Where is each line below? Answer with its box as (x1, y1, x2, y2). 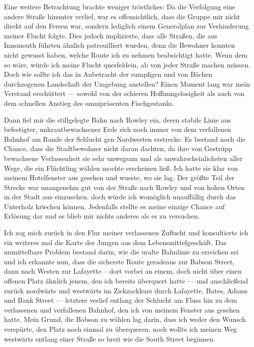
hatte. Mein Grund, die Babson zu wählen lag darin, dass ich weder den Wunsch (4, 314, 246, 324)
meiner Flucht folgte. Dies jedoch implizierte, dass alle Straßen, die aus (4, 30, 218, 40)
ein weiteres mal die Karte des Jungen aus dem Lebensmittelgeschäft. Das (4, 237, 227, 247)
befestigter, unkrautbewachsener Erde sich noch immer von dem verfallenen (4, 124, 231, 134)
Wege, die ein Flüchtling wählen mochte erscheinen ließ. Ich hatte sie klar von (4, 162, 238, 173)
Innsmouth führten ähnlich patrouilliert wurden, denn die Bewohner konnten (4, 40, 235, 50)
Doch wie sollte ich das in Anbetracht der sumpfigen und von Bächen (4, 69, 213, 79)
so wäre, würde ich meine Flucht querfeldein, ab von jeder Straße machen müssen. (4, 59, 251, 69)
